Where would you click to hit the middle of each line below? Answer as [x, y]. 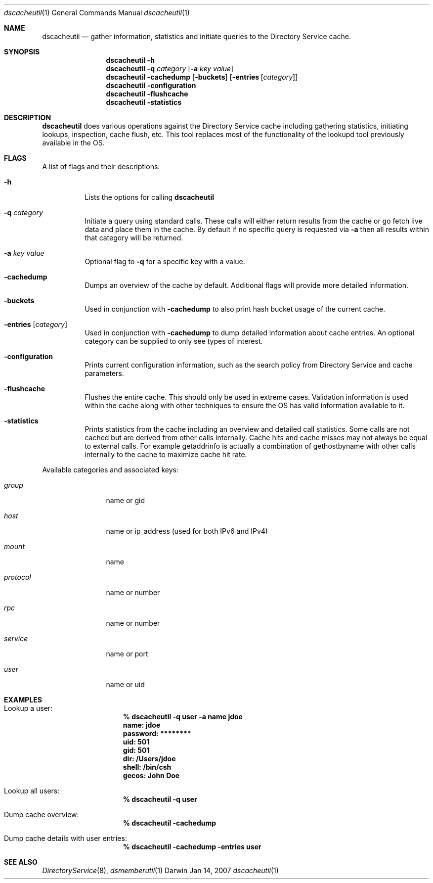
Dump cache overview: [42, 814]
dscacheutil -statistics [144, 102]
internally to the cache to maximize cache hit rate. [166, 454]
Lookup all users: [32, 791]
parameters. [104, 373]
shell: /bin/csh [147, 767]
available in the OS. [73, 143]
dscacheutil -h [130, 60]
